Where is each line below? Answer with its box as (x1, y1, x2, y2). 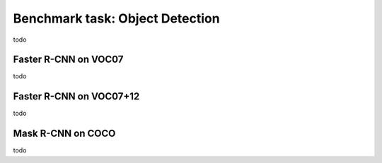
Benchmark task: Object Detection (13, 11, 220, 26)
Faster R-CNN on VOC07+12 (13, 90, 140, 102)
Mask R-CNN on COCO (13, 128, 116, 140)
